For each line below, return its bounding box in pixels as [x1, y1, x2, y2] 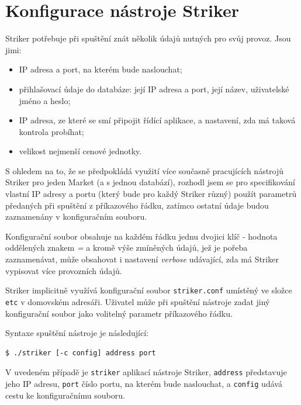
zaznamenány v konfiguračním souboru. [5, 210, 147, 223]
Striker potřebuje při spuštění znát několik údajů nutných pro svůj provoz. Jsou [5, 32, 291, 44]
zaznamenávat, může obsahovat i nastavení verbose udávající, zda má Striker [5, 253, 279, 265]
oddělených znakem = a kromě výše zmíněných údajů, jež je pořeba [5, 241, 248, 254]
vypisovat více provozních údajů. [5, 264, 122, 276]
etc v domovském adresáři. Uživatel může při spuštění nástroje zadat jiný [5, 295, 270, 307]
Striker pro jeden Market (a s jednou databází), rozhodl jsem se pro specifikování [5, 176, 296, 188]
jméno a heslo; [19, 94, 71, 106]
